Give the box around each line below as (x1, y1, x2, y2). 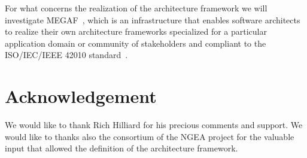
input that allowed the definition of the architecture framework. (5, 142, 238, 154)
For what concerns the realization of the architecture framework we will (5, 2, 268, 14)
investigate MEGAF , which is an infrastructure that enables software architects (5, 13, 300, 26)
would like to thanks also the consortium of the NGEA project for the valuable (5, 130, 294, 142)
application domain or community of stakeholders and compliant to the (5, 37, 266, 49)
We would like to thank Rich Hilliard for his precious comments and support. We (5, 118, 303, 131)
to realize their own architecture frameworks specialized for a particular (5, 25, 267, 38)
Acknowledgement (5, 84, 157, 108)
